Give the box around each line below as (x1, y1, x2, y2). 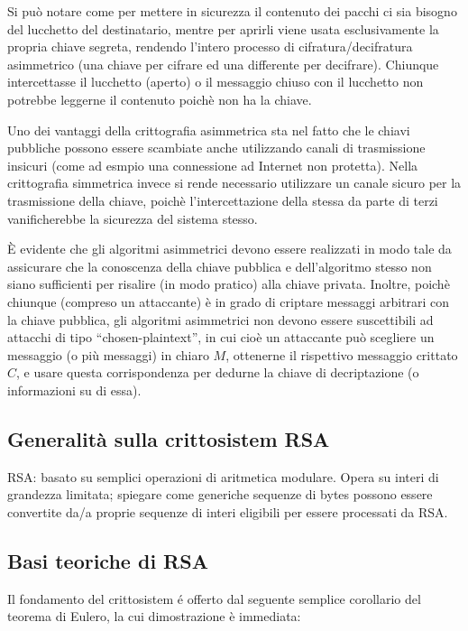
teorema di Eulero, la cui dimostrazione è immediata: (7, 607, 301, 626)
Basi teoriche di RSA (7, 546, 208, 574)
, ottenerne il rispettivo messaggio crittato (225, 345, 458, 364)
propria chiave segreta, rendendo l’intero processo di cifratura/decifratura (7, 37, 413, 56)
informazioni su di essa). (7, 380, 142, 399)
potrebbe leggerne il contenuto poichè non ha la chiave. (7, 89, 312, 108)
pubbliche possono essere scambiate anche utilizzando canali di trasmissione (7, 138, 426, 157)
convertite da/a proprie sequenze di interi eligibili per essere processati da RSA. (7, 502, 448, 521)
